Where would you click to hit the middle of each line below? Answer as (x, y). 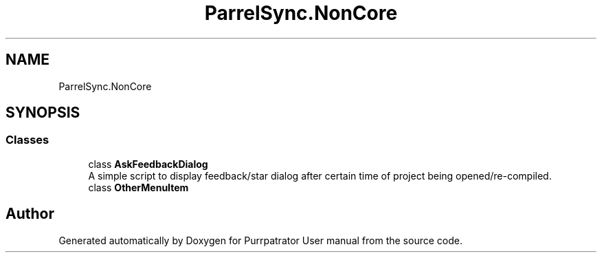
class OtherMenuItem (138, 187)
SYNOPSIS (43, 113)
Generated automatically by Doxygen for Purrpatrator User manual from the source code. (260, 240)
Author (30, 214)
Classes (27, 140)
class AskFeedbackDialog (148, 164)
